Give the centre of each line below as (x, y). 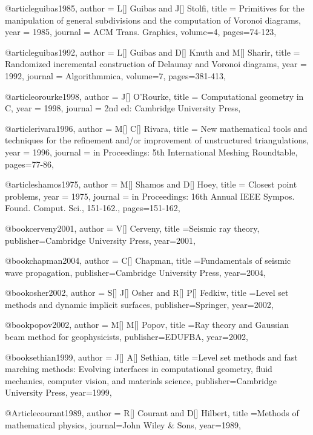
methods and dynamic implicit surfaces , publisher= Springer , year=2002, (139, 304)
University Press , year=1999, (58, 392)
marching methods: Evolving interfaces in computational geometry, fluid (139, 369)
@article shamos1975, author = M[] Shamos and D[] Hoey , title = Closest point (151, 184)
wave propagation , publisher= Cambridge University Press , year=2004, (135, 272)
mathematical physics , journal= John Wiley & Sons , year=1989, (123, 424)
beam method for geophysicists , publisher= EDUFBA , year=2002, (127, 337)
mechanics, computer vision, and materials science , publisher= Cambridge (141, 380)
